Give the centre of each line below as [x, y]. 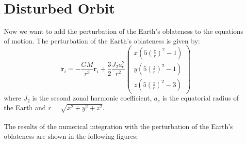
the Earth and [25, 108]
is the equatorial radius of [201, 98]
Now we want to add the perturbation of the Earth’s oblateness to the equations [123, 31]
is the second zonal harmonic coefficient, [92, 98]
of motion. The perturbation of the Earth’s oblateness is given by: [102, 40]
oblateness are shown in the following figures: [71, 136]
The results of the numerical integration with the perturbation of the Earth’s [118, 126]
